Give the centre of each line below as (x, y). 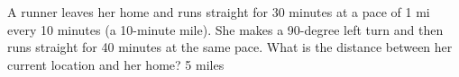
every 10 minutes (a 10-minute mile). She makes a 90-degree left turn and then (225, 29)
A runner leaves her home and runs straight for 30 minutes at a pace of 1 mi (219, 12)
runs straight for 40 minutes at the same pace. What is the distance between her (230, 47)
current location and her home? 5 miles (116, 64)
